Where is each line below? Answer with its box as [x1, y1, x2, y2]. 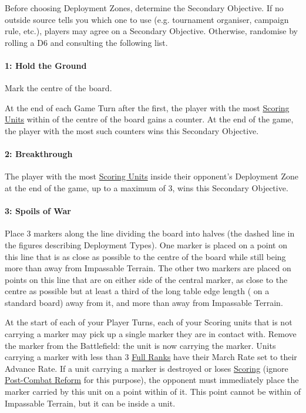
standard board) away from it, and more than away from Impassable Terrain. [5, 296, 283, 308]
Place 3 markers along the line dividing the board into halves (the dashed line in [5, 227, 295, 239]
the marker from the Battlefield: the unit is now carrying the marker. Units [5, 339, 276, 351]
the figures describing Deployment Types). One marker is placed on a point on [5, 238, 287, 251]
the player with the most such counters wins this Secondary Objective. [5, 124, 259, 136]
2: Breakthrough [5, 148, 73, 160]
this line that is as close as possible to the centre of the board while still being [5, 250, 286, 262]
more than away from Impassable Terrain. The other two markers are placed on [5, 262, 291, 274]
